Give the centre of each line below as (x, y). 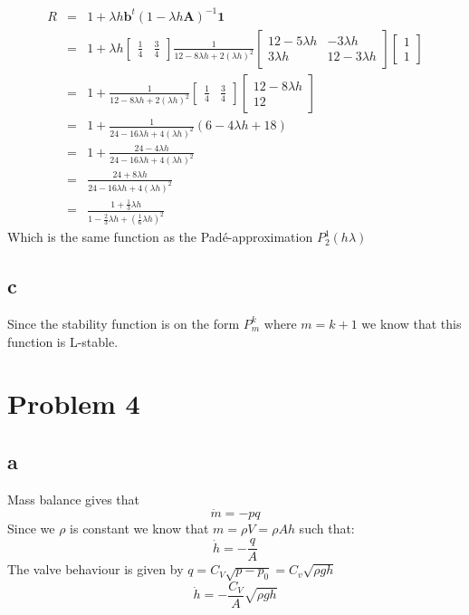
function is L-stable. (63, 341)
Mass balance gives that (74, 499)
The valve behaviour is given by (96, 569)
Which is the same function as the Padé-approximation (160, 237)
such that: (327, 529)
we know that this (412, 323)
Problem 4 (74, 404)
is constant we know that (139, 529)
